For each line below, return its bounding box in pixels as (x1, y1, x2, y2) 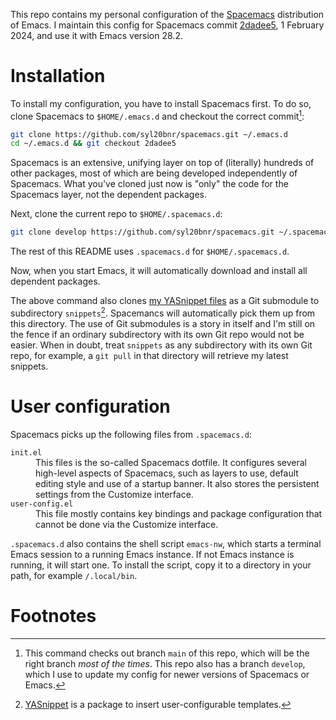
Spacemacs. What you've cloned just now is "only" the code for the (10, 178, 289, 190)
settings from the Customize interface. (35, 488, 194, 500)
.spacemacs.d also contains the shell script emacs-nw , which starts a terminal (10, 537, 322, 549)
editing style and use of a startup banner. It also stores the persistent (35, 477, 320, 489)
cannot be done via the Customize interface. (35, 518, 219, 530)
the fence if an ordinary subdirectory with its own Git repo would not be (10, 328, 305, 340)
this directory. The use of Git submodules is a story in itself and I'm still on (10, 317, 316, 329)
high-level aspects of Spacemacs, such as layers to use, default (35, 467, 299, 479)
